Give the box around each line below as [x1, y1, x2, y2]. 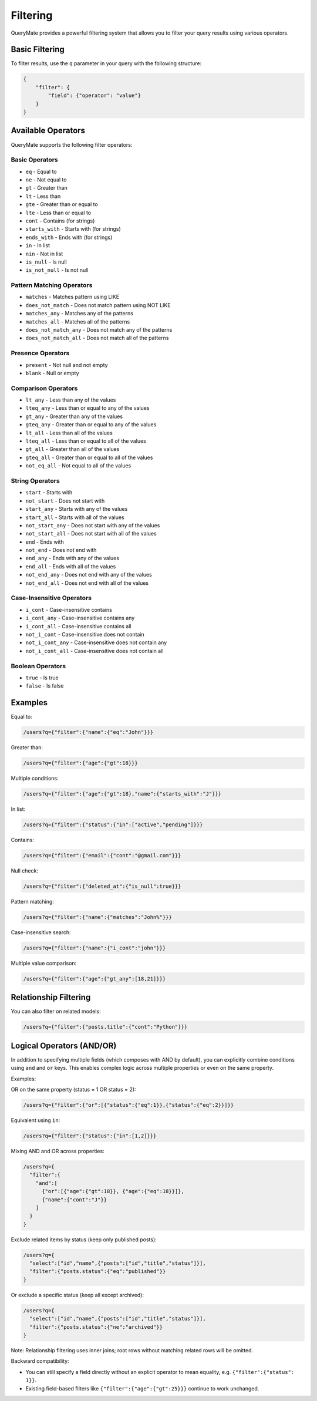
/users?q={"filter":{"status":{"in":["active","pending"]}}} [23, 821, 203, 828]
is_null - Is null [25, 258, 67, 265]
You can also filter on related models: [11, 1008, 101, 1015]
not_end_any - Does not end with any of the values [25, 571, 152, 578]
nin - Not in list [25, 250, 63, 257]
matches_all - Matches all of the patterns [25, 318, 130, 325]
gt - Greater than [25, 184, 68, 191]
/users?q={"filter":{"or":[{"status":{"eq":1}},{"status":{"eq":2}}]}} [23, 1102, 234, 1109]
